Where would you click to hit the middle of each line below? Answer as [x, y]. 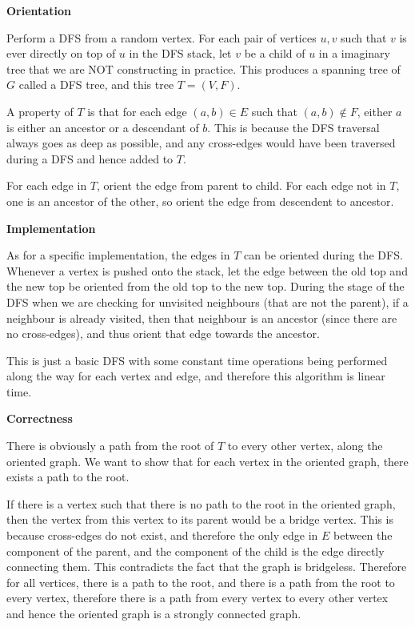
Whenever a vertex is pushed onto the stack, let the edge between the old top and [207, 270]
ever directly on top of [61, 53]
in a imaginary [354, 53]
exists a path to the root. [68, 477]
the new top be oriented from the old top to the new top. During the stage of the [206, 286]
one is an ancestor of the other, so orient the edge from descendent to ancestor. [200, 201]
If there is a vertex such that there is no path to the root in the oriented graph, [201, 503]
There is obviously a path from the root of [110, 446]
